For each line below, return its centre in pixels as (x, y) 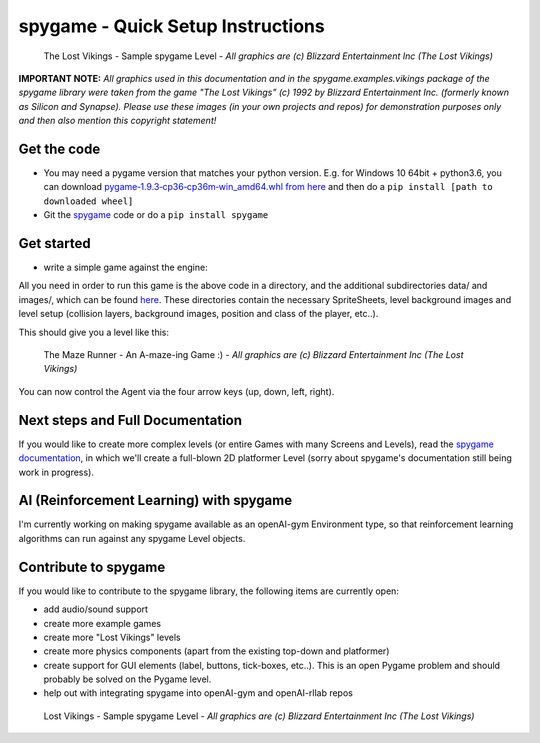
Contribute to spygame (92, 566)
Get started (54, 243)
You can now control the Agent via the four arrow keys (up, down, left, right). (176, 391)
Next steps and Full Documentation (130, 420)
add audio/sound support (96, 609)
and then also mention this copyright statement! (117, 121)
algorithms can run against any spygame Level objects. (132, 538)
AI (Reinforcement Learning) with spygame (155, 500)
